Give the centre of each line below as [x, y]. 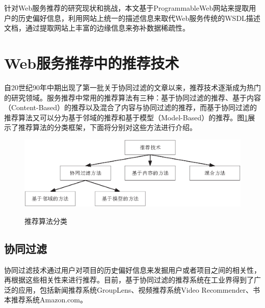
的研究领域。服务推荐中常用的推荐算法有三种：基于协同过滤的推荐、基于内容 [132, 97]
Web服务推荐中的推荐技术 [92, 62]
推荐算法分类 [46, 221]
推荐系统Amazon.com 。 [49, 300]
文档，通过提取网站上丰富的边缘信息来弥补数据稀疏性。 [97, 28]
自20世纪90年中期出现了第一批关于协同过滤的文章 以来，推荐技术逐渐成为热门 [132, 87]
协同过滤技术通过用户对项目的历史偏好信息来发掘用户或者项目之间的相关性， [132, 269]
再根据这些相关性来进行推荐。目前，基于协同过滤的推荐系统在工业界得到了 [129, 280]
